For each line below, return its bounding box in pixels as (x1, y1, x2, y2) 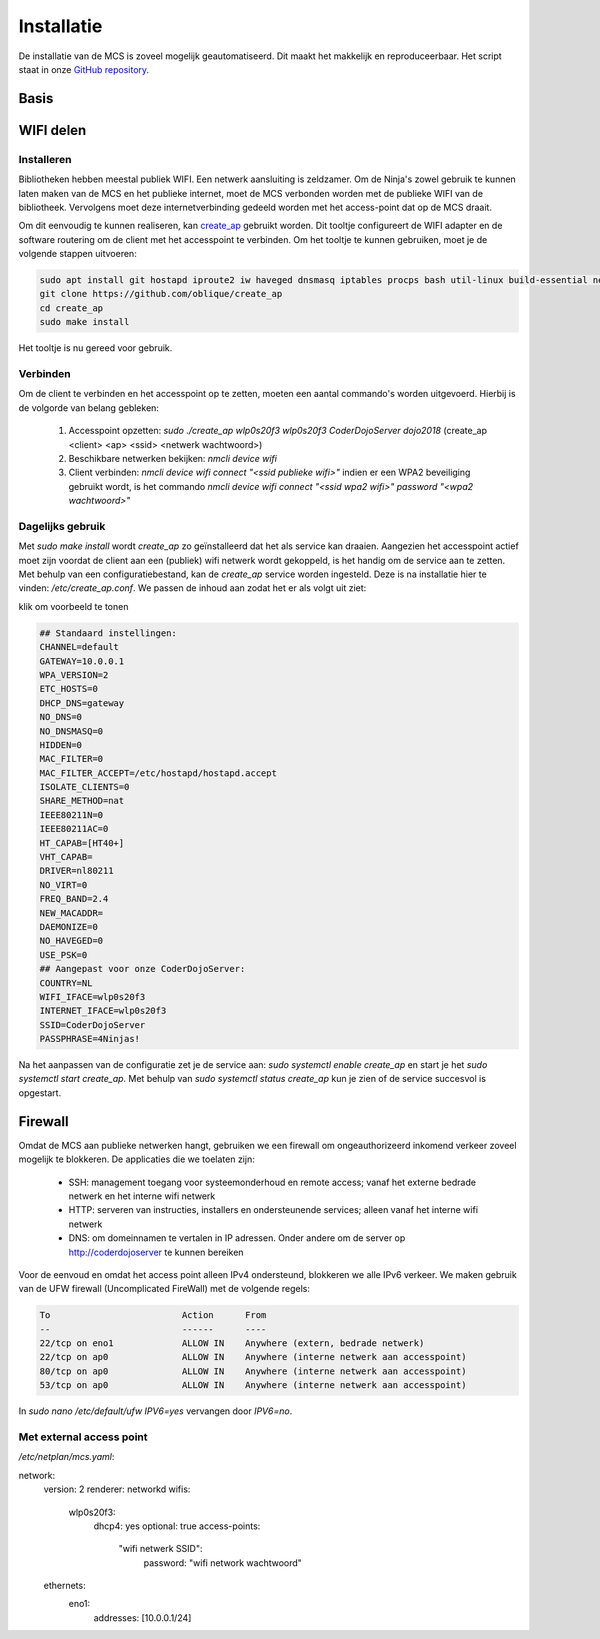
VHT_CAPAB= (39, 851, 93, 863)
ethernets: (43, 1580, 86, 1592)
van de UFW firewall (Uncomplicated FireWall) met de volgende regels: (18, 1283, 310, 1295)
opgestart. (18, 1086, 62, 1099)
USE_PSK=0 (39, 949, 88, 960)
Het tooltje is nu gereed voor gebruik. (18, 342, 173, 354)
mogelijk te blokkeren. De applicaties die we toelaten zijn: (18, 1153, 255, 1165)
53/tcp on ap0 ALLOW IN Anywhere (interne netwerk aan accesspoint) (39, 1380, 467, 1391)
